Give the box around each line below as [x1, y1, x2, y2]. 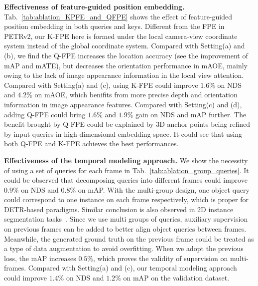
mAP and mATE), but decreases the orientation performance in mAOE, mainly [4, 60, 248, 70]
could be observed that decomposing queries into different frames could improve [4, 175, 248, 185]
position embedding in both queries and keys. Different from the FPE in [4, 21, 225, 31]
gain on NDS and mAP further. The [135, 109, 247, 119]
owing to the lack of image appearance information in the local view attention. [4, 70, 244, 80]
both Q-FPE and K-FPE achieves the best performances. [4, 138, 179, 149]
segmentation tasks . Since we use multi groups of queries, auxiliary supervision [4, 214, 248, 224]
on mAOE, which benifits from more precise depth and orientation [34, 89, 238, 100]
